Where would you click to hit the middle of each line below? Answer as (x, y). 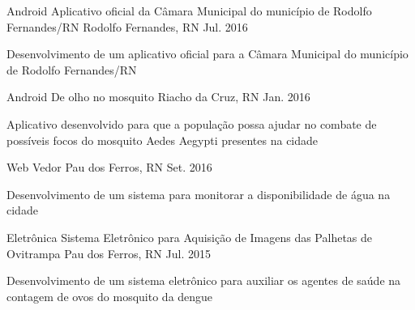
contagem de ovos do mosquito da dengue (110, 296)
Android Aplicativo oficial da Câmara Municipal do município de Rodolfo (189, 11)
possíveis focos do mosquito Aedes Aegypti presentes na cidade (163, 140)
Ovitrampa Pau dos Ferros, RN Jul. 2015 (109, 253)
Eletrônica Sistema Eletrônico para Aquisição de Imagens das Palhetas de (190, 237)
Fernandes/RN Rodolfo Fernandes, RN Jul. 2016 (127, 26)
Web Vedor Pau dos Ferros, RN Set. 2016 (109, 167)
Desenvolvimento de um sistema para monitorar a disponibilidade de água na (199, 194)
